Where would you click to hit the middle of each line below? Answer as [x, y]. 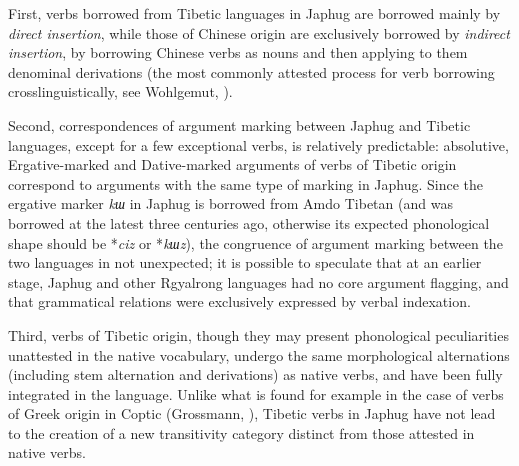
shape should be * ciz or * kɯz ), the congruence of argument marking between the [255, 242]
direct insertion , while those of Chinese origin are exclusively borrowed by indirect [259, 32]
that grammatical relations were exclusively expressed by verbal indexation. [239, 301]
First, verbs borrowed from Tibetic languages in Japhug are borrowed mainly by [254, 13]
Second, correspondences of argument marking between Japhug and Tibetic [239, 124]
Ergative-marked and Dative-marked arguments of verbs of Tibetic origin [232, 164]
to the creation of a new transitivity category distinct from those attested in [241, 432]
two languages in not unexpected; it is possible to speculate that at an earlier [245, 262]
